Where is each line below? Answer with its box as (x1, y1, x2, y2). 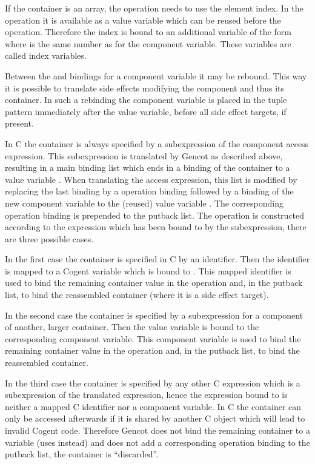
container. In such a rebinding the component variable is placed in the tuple (5, 93, 287, 106)
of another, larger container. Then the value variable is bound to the (5, 320, 259, 333)
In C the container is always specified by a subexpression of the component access (5, 137, 309, 150)
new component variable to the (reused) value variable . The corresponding (5, 196, 284, 209)
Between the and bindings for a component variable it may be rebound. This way (5, 69, 307, 82)
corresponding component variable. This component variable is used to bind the (5, 332, 301, 345)
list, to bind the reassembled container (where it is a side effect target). (5, 288, 269, 301)
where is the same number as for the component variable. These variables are (5, 37, 291, 50)
